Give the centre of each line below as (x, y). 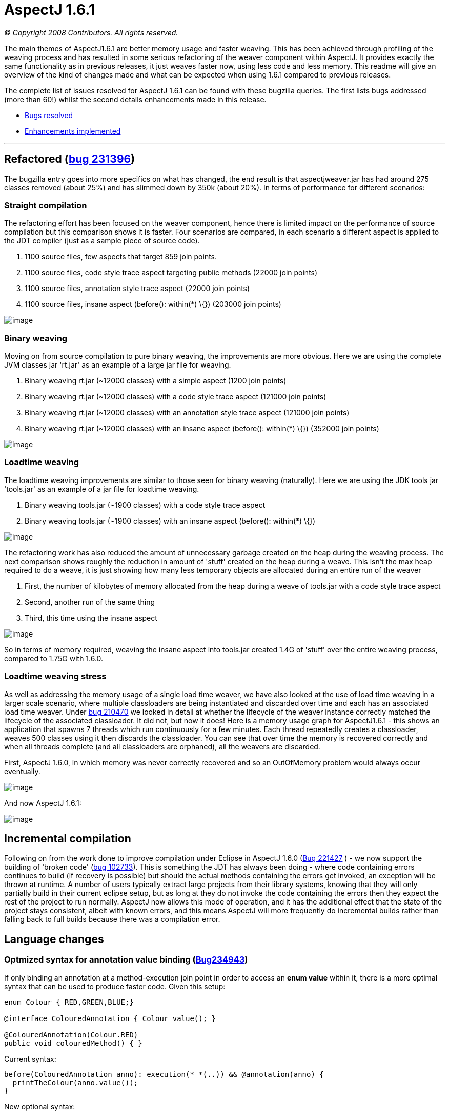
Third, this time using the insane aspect (91, 618)
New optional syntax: (40, 1106)
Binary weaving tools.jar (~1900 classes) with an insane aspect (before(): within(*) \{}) (170, 521)
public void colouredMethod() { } (73, 1043)
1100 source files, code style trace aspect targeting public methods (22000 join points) (171, 273)
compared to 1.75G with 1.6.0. (54, 658)
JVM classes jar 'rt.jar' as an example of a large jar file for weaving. (118, 365)
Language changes (54, 939)
